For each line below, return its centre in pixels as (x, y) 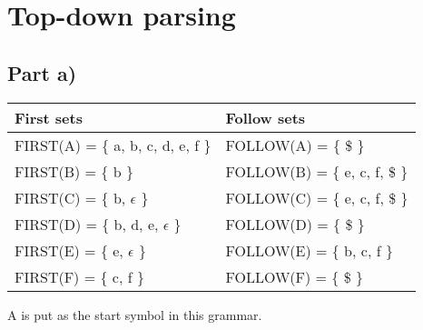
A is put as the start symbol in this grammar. (135, 314)
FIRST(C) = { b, (70, 197)
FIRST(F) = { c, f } (79, 276)
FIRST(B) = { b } (74, 171)
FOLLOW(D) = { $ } (295, 224)
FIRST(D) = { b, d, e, (87, 224)
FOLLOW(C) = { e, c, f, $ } (317, 197)
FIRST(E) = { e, (69, 250)
